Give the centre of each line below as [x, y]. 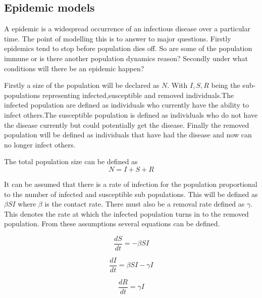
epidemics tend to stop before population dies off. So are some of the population [128, 48]
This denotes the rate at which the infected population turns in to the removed [126, 213]
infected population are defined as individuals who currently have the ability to [126, 105]
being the [226, 85]
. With [177, 85]
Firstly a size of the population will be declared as [82, 85]
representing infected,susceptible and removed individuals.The [138, 95]
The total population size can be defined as [71, 161]
